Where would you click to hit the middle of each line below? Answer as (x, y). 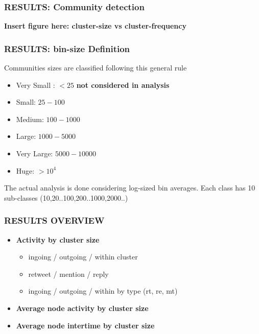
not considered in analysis (123, 85)
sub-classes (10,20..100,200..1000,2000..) (66, 197)
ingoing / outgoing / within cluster (83, 257)
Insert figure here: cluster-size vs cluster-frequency (95, 26)
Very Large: (34, 153)
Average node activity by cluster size (82, 308)
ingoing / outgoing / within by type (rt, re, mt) (103, 291)
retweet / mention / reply (68, 273)
